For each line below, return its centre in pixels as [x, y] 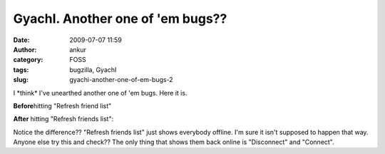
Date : [21, 40]
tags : [21, 70]
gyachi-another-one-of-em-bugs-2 [122, 80]
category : [28, 60]
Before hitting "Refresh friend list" [62, 106]
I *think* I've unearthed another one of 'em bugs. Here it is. [100, 93]
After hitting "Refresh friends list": [63, 119]
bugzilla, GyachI [93, 70]
